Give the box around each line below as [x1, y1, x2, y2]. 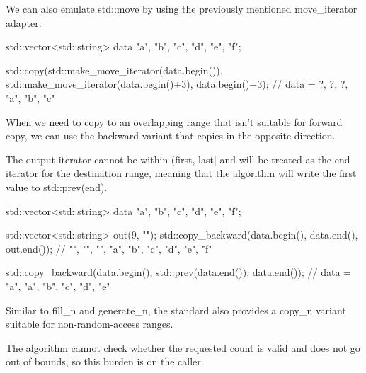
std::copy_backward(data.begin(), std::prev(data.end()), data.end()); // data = [6, 265, 351, 280]
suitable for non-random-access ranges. [6, 316, 173, 331]
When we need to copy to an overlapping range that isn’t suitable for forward [6, 114, 343, 129]
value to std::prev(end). [6, 179, 108, 194]
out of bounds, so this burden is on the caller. [6, 354, 204, 369]
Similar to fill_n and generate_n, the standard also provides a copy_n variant [6, 302, 346, 317]
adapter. [6, 15, 42, 30]
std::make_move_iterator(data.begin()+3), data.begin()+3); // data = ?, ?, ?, [6, 76, 348, 91]
